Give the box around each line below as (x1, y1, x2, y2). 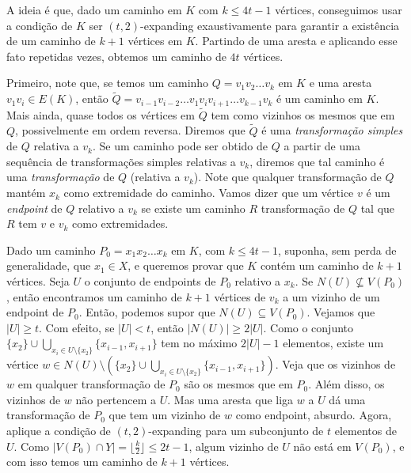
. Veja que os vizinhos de (275, 356, 396, 373)
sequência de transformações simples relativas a (6, 153, 236, 169)
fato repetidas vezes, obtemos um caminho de (6, 47, 226, 64)
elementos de (334, 422, 397, 438)
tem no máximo (161, 335, 238, 351)
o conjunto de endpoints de (84, 273, 216, 289)
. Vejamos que (306, 304, 375, 320)
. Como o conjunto (263, 319, 354, 335)
